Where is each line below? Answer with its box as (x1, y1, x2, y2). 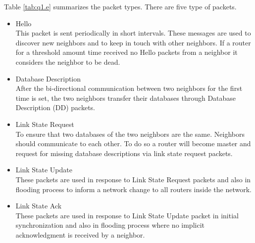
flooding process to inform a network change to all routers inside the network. (15, 184, 252, 194)
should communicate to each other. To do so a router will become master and (15, 138, 251, 149)
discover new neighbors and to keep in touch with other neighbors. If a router (15, 37, 251, 47)
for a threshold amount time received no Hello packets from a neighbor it (15, 47, 238, 57)
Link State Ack (15, 201, 62, 211)
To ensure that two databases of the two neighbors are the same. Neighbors (15, 128, 245, 139)
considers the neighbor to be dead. (15, 56, 120, 67)
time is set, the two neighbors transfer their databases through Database (15, 92, 236, 103)
